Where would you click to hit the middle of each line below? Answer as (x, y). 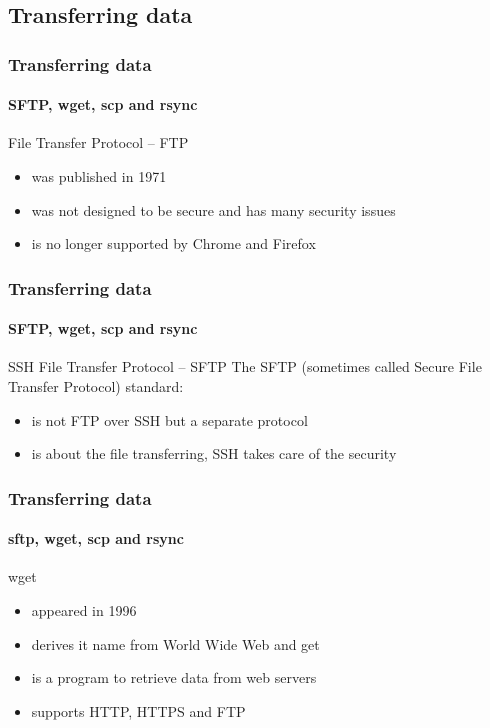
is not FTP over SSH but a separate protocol (169, 419)
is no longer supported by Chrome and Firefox (173, 243)
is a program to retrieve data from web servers (174, 677)
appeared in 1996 (84, 610)
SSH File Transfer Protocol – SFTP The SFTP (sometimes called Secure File (245, 366)
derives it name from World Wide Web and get (175, 643)
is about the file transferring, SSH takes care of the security (214, 453)
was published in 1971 (99, 176)
